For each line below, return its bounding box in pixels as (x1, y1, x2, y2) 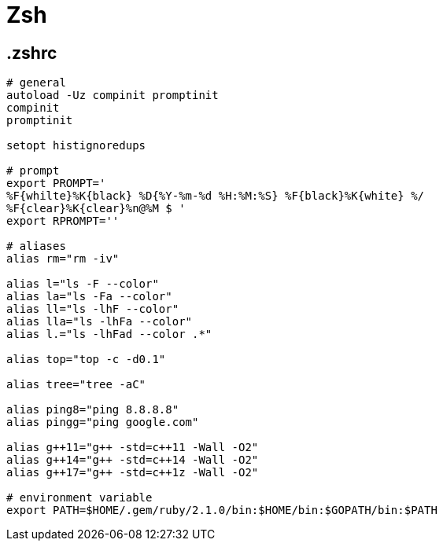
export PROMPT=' (6, 177, 106, 190)
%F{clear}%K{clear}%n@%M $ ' (6, 202, 186, 215)
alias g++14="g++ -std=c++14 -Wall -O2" (6, 453, 259, 467)
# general (6, 76, 66, 90)
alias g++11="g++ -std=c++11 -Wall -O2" (6, 441, 259, 454)
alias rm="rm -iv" (6, 252, 120, 266)
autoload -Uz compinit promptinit (6, 89, 219, 102)
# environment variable (6, 491, 153, 505)
